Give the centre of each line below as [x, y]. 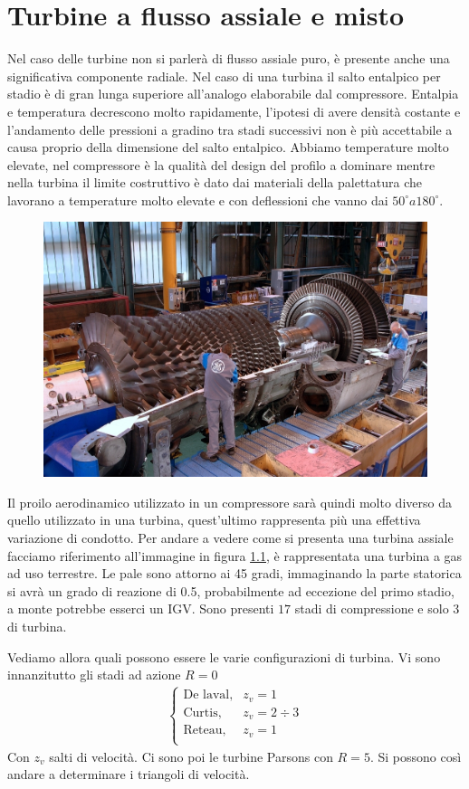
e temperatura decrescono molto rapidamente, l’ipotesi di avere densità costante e [234, 111]
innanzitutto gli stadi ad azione [94, 675]
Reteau [203, 731]
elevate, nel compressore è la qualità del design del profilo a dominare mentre [221, 164]
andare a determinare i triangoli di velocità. [129, 774]
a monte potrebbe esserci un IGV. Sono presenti [141, 608]
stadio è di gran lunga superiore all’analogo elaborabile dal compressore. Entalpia [233, 94]
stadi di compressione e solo [372, 608]
